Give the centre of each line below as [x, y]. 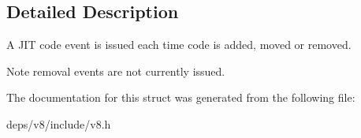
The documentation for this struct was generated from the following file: [181, 97]
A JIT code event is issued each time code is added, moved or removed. [179, 45]
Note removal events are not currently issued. [116, 71]
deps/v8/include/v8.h [59, 123]
